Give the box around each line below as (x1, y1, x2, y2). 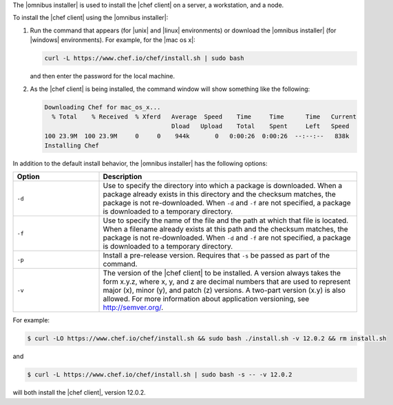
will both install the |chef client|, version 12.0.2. (12, 388, 146, 397)
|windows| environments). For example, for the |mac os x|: (30, 36, 195, 44)
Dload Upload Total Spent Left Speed (171, 123, 350, 130)
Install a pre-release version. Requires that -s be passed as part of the (103, 251, 330, 260)
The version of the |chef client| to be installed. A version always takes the (103, 269, 341, 278)
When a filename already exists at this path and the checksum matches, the (103, 225, 348, 234)
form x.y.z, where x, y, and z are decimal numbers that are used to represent (103, 277, 351, 287)
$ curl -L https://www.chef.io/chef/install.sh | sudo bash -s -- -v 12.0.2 (27, 371, 293, 379)
